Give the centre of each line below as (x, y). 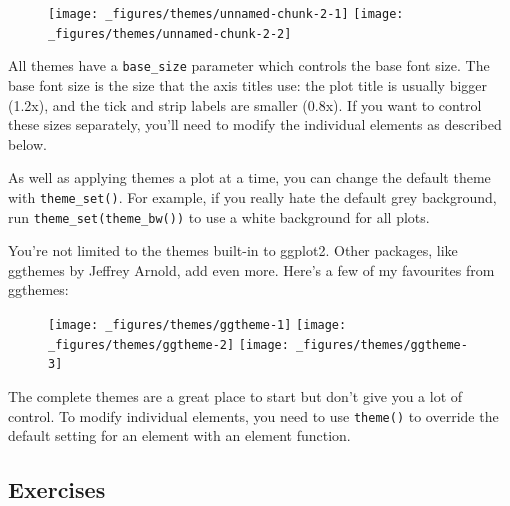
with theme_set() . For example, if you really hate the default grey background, (252, 196)
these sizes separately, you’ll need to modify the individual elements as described (255, 124)
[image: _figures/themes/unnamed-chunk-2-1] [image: (226, 14)
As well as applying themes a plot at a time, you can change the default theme (249, 177)
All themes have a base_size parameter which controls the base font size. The (249, 65)
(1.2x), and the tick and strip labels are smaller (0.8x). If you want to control (245, 104)
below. (27, 143)
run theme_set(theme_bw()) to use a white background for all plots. (219, 216)
